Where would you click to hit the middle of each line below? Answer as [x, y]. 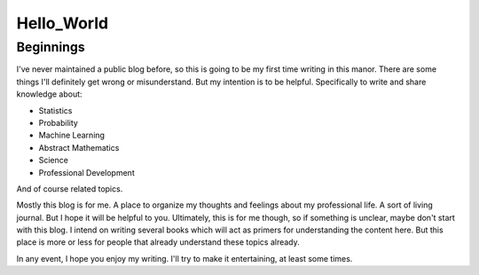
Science [53, 161]
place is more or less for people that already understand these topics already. [158, 242]
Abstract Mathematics [79, 147]
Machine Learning [72, 135]
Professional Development [86, 172]
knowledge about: [50, 94]
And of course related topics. [70, 189]
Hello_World [63, 23]
